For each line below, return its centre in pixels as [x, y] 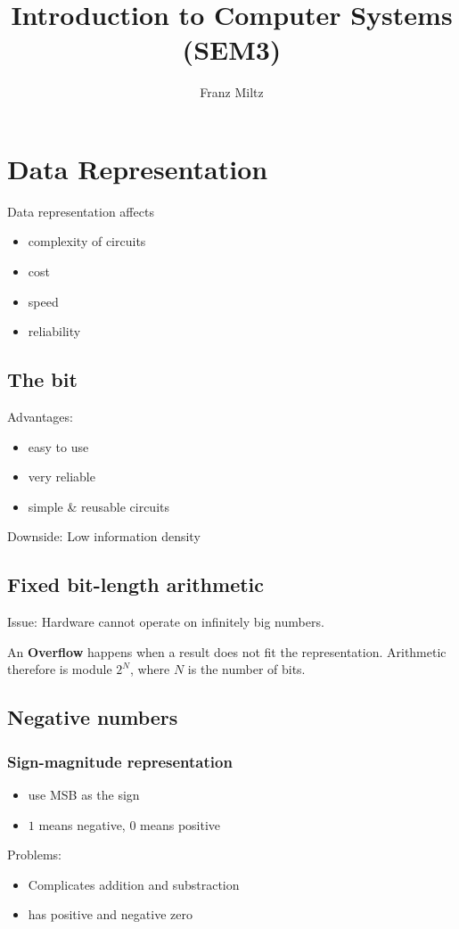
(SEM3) [232, 49]
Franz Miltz [232, 92]
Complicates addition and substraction [134, 884]
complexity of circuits [87, 241]
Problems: [34, 855]
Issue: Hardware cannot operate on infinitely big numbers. [166, 622]
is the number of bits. [246, 669]
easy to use [58, 446]
